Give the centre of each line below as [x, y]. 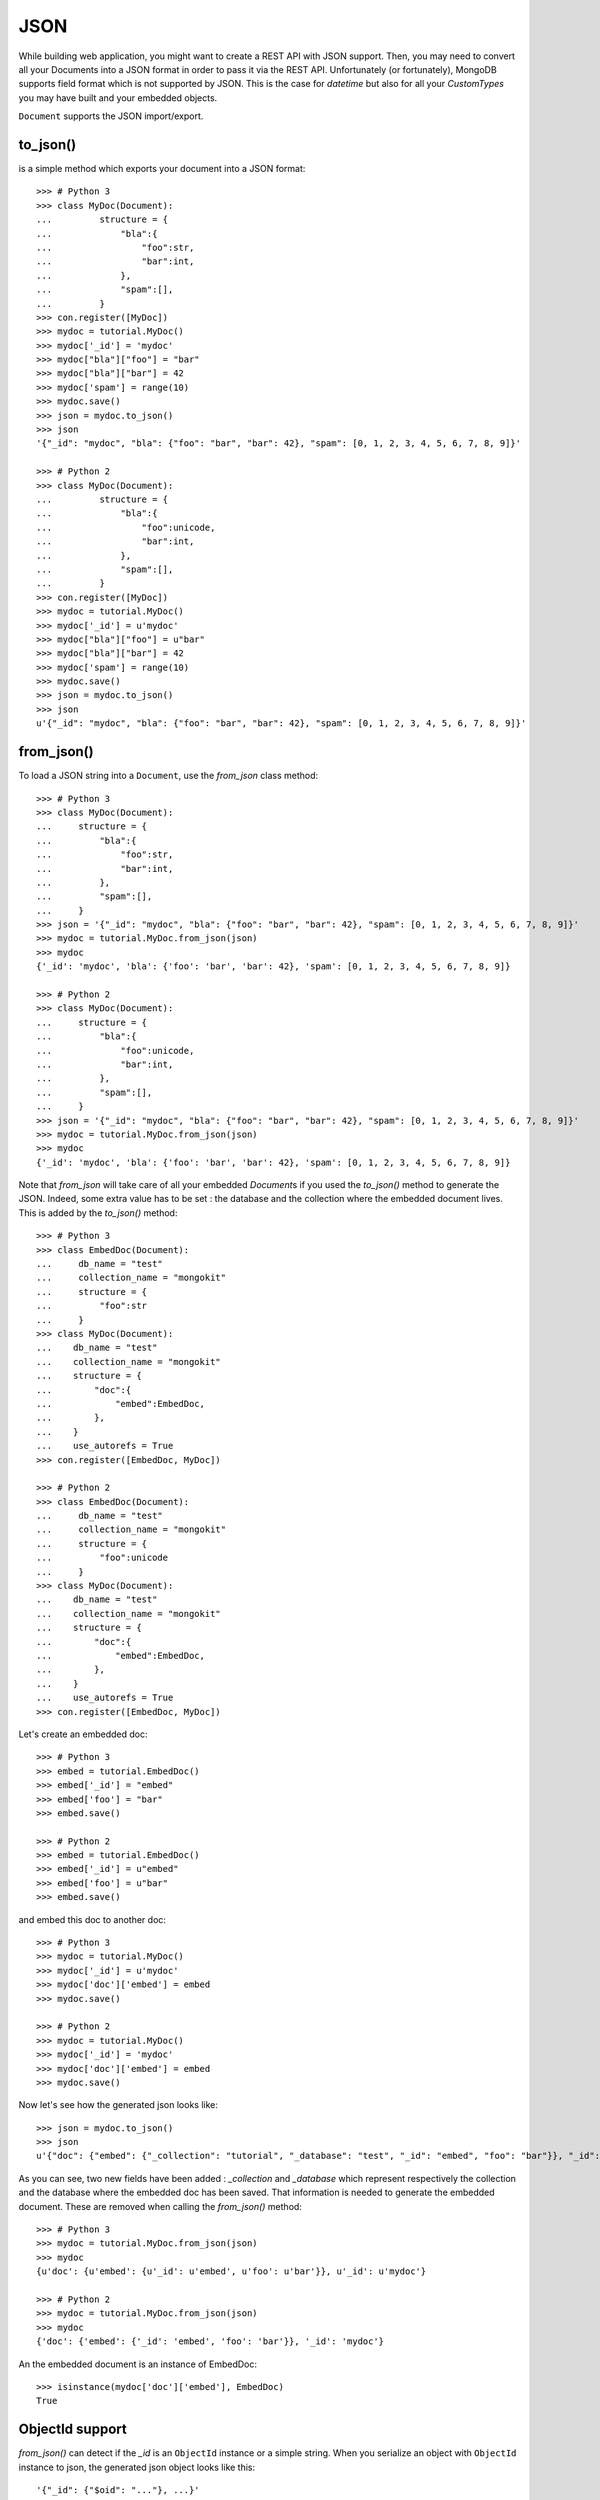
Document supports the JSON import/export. [111, 116]
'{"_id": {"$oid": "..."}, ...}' [118, 2490]
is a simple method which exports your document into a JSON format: [162, 169]
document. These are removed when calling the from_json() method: [160, 2206]
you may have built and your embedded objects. [118, 97]
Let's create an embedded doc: [83, 1734]
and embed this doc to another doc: [92, 1919]
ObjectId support [72, 2429]
